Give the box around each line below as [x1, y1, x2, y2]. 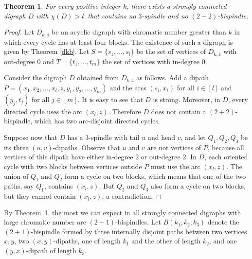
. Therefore [108, 106, 141, 116]
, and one [209, 236, 237, 246]
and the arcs [109, 82, 146, 92]
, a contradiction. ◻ [102, 191, 162, 201]
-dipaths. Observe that [53, 142, 120, 152]
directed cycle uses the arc [4, 106, 82, 116]
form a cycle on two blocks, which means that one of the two [64, 171, 246, 181]
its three [4, 142, 29, 152]
